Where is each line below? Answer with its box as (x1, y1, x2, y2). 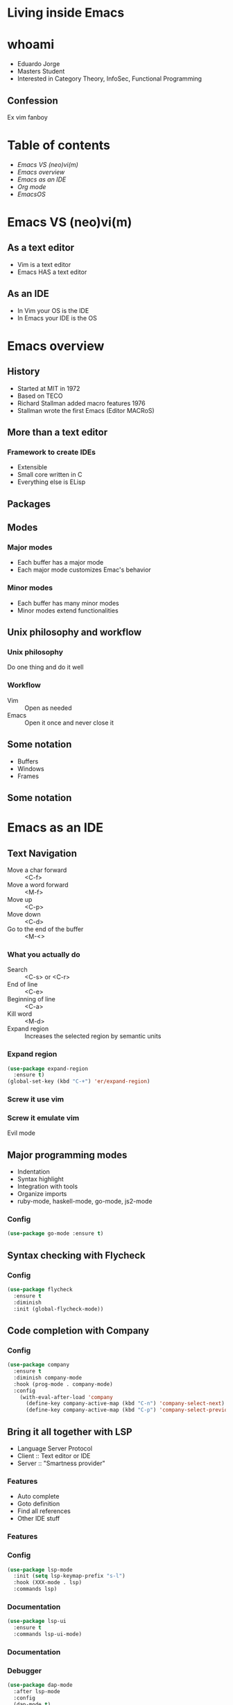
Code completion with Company (7, 1325, 150, 1336)
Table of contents (7, 138, 111, 154)
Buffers (17, 757, 39, 766)
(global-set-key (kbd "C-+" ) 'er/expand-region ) (7, 1078, 150, 1085)
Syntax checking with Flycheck (7, 1250, 146, 1261)
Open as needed (24, 704, 72, 712)
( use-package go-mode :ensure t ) (7, 1230, 104, 1237)
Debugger (7, 1665, 42, 1675)
